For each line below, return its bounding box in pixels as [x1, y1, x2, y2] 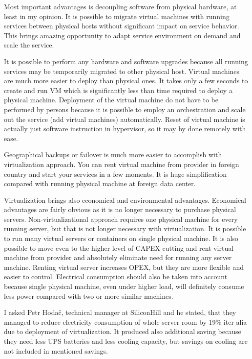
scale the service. [4, 40, 54, 50]
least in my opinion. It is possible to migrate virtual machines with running [4, 11, 230, 21]
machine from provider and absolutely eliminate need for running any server [4, 252, 232, 263]
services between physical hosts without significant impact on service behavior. [4, 21, 239, 31]
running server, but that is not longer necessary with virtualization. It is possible [4, 223, 246, 234]
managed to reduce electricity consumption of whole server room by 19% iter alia [4, 316, 247, 327]
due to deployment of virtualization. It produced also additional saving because [4, 326, 241, 336]
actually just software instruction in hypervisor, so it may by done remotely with [4, 123, 246, 134]
